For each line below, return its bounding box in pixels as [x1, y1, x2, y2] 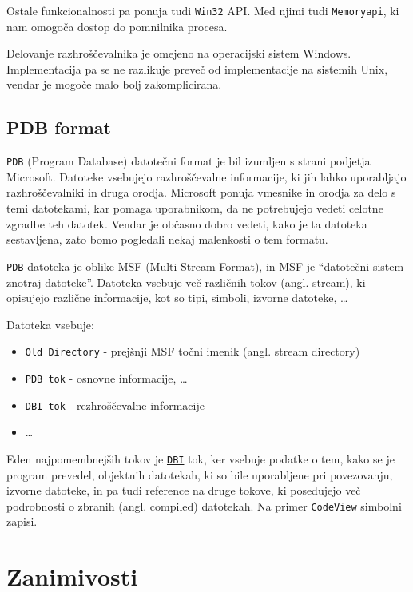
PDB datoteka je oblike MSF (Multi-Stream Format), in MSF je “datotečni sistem [6, 257, 404, 274]
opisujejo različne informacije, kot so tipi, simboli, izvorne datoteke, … [6, 289, 348, 306]
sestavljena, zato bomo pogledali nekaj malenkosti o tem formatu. [6, 231, 328, 248]
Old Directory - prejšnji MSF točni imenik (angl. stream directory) [25, 343, 360, 360]
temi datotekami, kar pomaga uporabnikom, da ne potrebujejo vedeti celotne [6, 200, 383, 217]
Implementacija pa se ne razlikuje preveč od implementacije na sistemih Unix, [6, 60, 388, 77]
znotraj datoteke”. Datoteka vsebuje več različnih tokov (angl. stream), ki [6, 273, 366, 290]
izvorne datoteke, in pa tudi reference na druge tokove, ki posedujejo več [6, 482, 361, 499]
